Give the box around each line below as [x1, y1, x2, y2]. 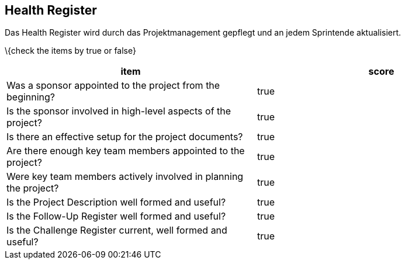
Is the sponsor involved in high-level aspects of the [6, 105, 231, 117]
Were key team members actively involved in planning [6, 171, 244, 183]
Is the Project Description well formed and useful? [6, 196, 226, 209]
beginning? [6, 91, 56, 103]
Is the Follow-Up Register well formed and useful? [6, 210, 226, 223]
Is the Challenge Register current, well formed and [6, 224, 227, 237]
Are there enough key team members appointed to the [6, 145, 245, 157]
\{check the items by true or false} [5, 46, 136, 56]
